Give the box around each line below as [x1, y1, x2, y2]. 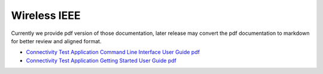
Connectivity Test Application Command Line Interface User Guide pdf [26, 49, 200, 56]
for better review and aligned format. [11, 37, 102, 44]
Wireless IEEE [11, 9, 81, 22]
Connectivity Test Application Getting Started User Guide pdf [26, 57, 176, 64]
